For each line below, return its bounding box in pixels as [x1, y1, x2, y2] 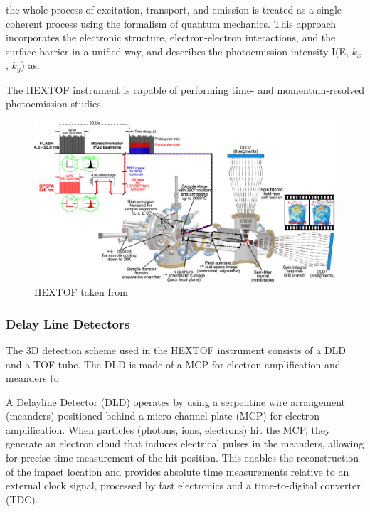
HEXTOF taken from [34, 284, 128, 299]
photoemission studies [6, 96, 101, 111]
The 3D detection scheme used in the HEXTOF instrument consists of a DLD [6, 342, 347, 357]
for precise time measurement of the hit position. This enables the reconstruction [6, 450, 359, 465]
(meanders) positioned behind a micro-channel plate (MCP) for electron [6, 408, 320, 423]
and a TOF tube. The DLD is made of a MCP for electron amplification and [6, 356, 341, 371]
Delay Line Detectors [6, 314, 130, 332]
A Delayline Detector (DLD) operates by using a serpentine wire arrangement [6, 394, 346, 409]
